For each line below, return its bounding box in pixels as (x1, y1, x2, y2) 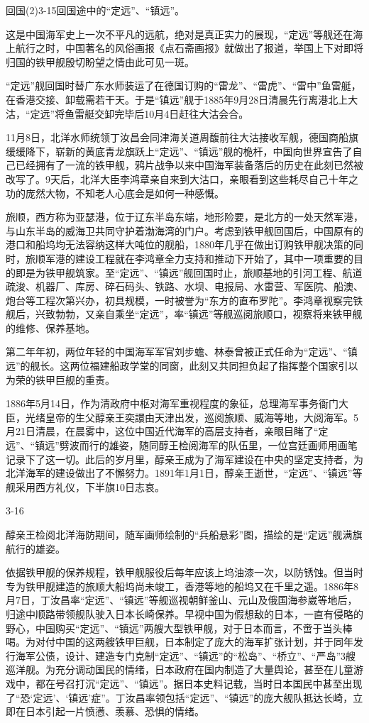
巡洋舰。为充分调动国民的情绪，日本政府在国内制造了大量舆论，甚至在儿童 (6, 662, 353, 677)
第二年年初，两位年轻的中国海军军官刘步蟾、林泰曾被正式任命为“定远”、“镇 (6, 344, 358, 359)
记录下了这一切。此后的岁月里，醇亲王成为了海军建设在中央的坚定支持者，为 (6, 451, 363, 466)
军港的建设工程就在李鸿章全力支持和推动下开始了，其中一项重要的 (45, 250, 353, 265)
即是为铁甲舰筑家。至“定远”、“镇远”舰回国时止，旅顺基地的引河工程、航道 (15, 265, 363, 280)
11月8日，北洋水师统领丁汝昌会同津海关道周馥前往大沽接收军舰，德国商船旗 (6, 130, 358, 145)
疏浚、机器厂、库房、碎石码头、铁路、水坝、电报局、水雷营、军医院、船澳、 (6, 279, 363, 294)
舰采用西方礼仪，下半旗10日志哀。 (6, 479, 165, 494)
